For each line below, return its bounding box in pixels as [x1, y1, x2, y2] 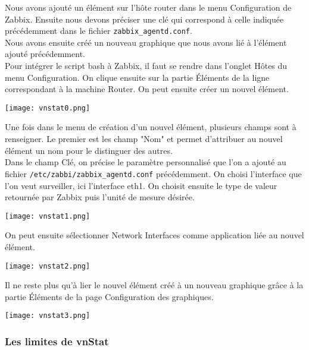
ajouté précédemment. [5, 48, 85, 60]
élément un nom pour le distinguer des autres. [5, 144, 173, 156]
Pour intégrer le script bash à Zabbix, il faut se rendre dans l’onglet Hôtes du [5, 59, 288, 72]
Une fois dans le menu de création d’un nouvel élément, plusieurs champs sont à [5, 121, 296, 133]
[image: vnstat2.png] [5, 261, 90, 270]
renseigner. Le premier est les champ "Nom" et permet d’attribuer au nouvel [5, 133, 283, 145]
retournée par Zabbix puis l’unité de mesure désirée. [5, 191, 195, 203]
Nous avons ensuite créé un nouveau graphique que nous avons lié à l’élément [5, 36, 287, 48]
